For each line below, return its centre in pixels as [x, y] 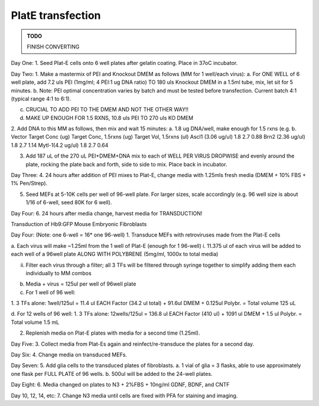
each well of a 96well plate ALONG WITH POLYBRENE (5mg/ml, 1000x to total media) [115, 254]
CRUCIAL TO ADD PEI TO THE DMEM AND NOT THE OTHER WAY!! [107, 110]
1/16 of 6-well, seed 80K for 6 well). [69, 202]
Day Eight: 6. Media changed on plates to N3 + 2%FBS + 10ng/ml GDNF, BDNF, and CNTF [120, 385]
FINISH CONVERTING [53, 47]
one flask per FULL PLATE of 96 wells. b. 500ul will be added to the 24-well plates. [112, 374]
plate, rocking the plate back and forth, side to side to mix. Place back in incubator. [126, 164]
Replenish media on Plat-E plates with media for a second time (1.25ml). [113, 333]
